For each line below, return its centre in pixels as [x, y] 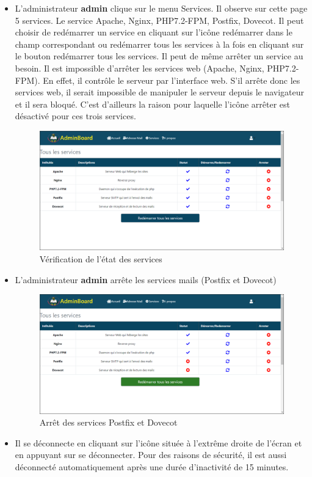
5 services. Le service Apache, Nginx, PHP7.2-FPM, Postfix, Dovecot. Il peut [159, 20]
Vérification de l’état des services [101, 258]
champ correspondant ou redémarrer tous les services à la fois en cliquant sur [159, 44]
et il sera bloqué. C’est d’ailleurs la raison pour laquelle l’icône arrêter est [153, 104]
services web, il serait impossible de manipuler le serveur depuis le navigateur [160, 92]
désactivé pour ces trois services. [75, 116]
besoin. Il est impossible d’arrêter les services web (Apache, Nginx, [140, 68]
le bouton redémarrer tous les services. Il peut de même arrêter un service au [159, 56]
